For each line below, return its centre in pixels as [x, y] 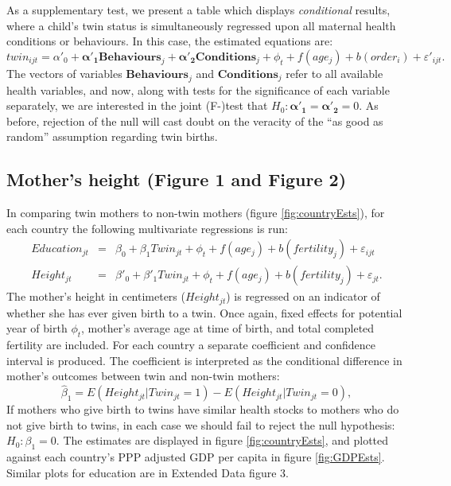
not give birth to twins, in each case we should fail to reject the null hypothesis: [201, 424]
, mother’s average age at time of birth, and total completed [228, 328]
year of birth [37, 328]
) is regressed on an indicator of [303, 296]
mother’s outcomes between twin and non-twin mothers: [143, 376]
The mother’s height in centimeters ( [96, 296]
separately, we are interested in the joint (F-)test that [137, 105]
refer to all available [334, 73]
